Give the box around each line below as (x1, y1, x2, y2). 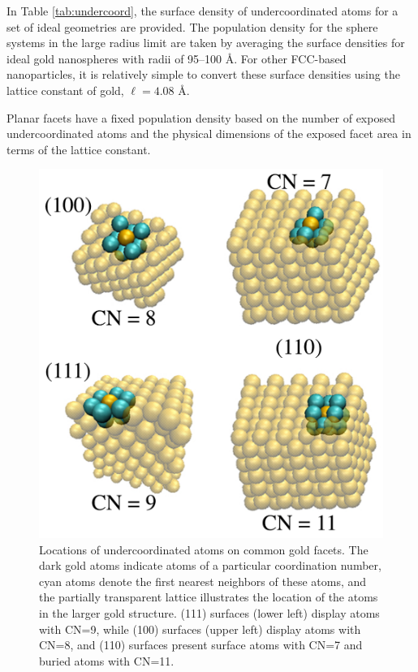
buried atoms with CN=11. (39, 652, 175, 669)
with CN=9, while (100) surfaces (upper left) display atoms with (39, 620, 361, 637)
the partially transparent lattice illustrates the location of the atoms (39, 588, 378, 605)
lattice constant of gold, (6, 81, 124, 98)
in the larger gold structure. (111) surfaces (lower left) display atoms (39, 604, 380, 621)
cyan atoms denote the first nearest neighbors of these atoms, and (39, 572, 367, 589)
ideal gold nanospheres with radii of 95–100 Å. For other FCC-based (6, 50, 347, 67)
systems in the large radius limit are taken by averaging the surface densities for (6, 34, 405, 51)
